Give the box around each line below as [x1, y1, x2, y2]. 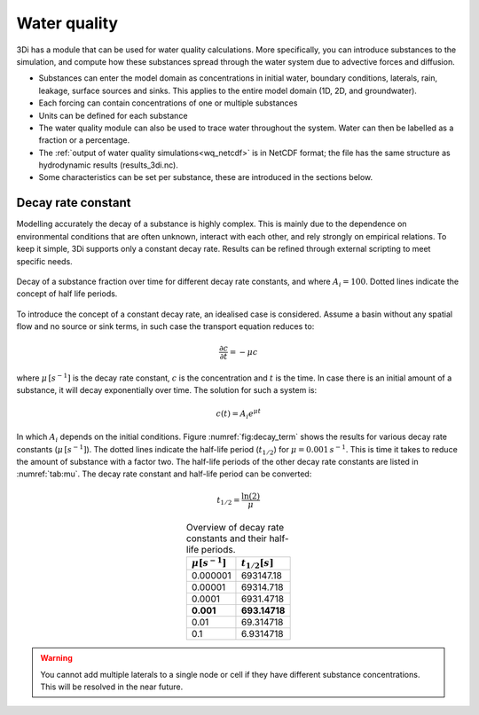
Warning [40, 653, 73, 664]
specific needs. [16, 255, 73, 266]
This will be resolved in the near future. [40, 681, 184, 692]
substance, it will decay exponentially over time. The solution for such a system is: [16, 385, 318, 396]
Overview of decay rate [186, 521, 285, 533]
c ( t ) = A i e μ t [216, 407, 262, 420]
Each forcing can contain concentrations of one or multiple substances [38, 98, 298, 108]
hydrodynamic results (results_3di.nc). [38, 160, 179, 170]
